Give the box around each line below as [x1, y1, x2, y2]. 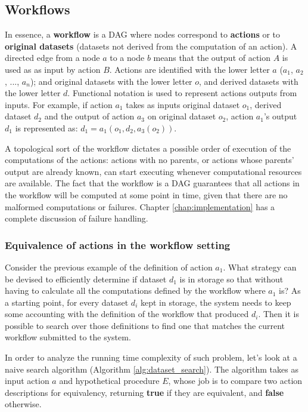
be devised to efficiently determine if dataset [5, 272, 167, 285]
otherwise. [5, 398, 42, 410]
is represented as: [15, 121, 78, 134]
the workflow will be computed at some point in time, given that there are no [5, 188, 288, 201]
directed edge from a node [5, 51, 100, 64]
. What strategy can [223, 260, 297, 273]
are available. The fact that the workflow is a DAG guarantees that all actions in [5, 177, 300, 189]
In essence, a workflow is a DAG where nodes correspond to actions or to [5, 28, 281, 41]
